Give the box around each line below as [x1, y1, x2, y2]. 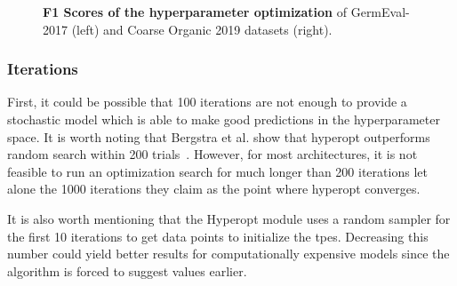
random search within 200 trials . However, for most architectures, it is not [7, 145, 418, 163]
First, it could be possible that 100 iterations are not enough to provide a [7, 92, 407, 111]
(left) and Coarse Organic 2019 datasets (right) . [71, 20, 333, 38]
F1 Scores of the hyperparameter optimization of [43, 3, 348, 20]
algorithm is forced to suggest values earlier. [7, 261, 247, 280]
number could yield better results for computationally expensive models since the [7, 244, 450, 263]
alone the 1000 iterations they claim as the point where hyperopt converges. [7, 179, 421, 198]
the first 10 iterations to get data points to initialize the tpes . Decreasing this [7, 226, 429, 245]
